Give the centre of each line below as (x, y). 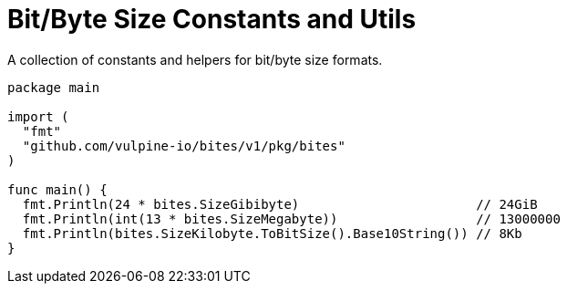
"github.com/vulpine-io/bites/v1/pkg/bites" (184, 145)
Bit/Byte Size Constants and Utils (212, 19)
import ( (38, 116)
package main (54, 87)
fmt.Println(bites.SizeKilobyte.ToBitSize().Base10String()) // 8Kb (272, 233)
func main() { (57, 189)
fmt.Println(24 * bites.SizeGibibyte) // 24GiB (280, 204)
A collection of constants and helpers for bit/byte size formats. (195, 59)
